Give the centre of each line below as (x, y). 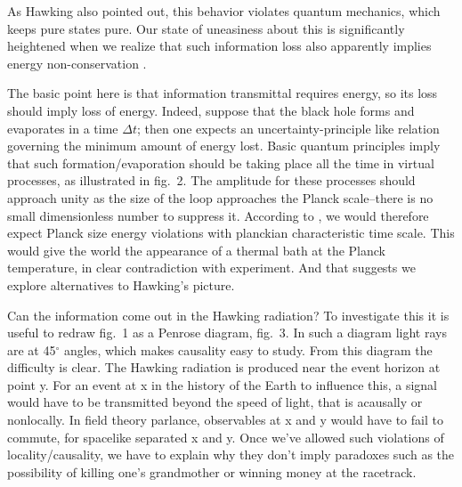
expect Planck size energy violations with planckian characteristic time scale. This (231, 233)
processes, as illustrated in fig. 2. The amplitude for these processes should (211, 180)
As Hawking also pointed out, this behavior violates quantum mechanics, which (224, 11)
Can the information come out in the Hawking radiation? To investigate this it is (228, 315)
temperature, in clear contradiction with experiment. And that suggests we (211, 268)
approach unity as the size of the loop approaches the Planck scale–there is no (220, 197)
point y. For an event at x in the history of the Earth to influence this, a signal (222, 384)
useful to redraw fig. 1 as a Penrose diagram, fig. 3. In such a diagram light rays (227, 333)
